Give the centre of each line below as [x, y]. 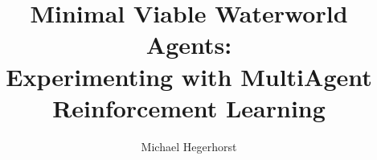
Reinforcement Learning [189, 107]
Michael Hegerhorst [189, 146]
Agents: [189, 45]
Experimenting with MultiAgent [189, 76]
